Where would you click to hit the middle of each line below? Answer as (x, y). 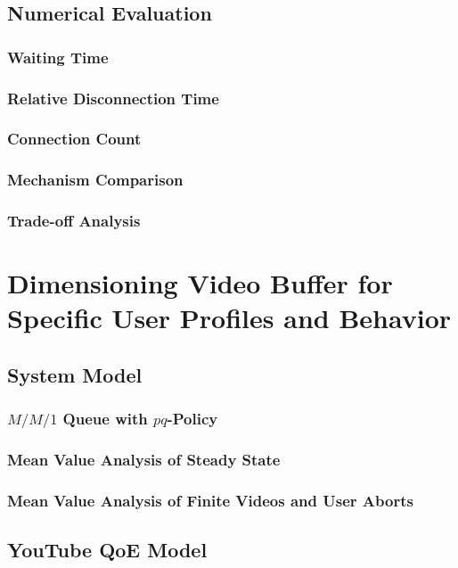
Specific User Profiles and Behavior (229, 318)
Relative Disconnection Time (113, 98)
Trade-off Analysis (74, 221)
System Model (75, 374)
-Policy (192, 419)
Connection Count (74, 139)
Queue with (105, 419)
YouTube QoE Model (107, 550)
